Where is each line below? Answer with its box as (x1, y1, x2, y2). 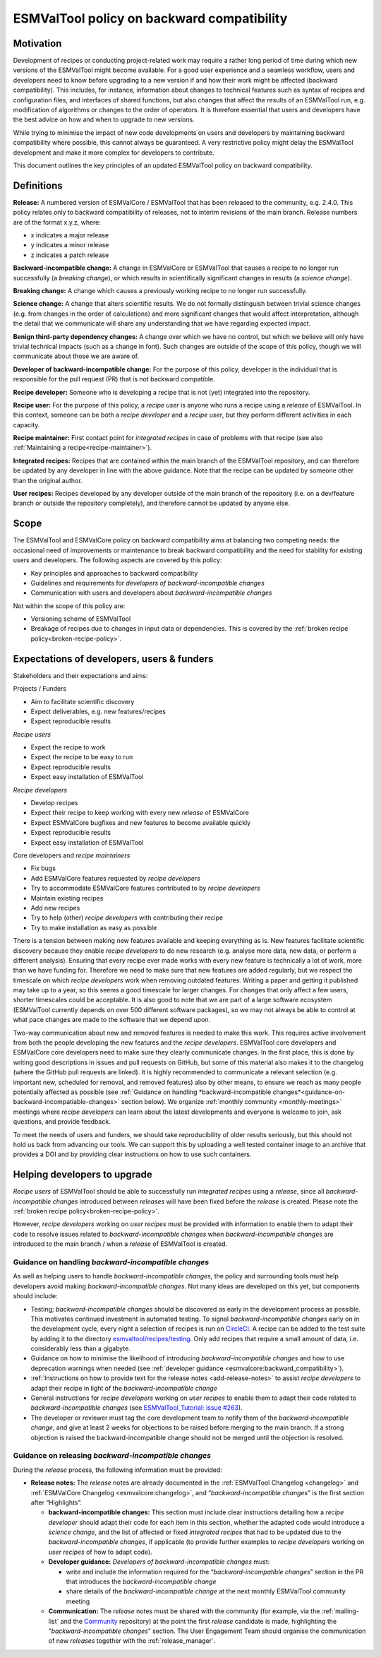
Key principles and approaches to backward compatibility (30, 569, 198, 577)
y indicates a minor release (30, 241, 109, 249)
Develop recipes (30, 799, 78, 807)
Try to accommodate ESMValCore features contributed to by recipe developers (30, 884, 260, 893)
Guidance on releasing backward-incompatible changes (13, 1451, 212, 1461)
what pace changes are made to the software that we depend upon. (13, 1016, 211, 1024)
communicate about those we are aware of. (13, 352, 140, 360)
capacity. (13, 420, 40, 429)
